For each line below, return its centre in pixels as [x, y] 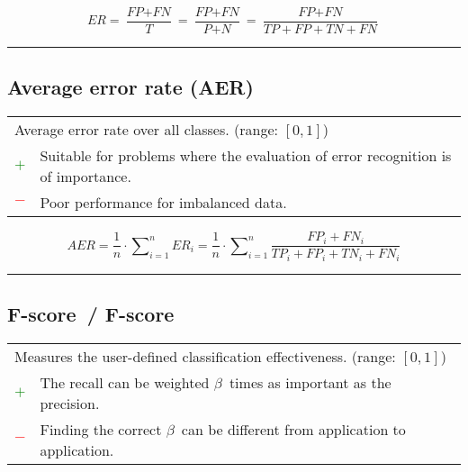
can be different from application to [293, 429]
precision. [70, 403]
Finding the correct [101, 429]
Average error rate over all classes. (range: [146, 130]
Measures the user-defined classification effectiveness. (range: [205, 356]
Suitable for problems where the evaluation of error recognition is [246, 156]
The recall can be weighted [125, 382]
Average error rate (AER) [130, 87]
